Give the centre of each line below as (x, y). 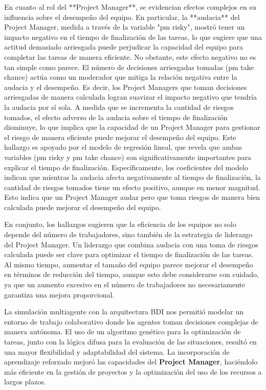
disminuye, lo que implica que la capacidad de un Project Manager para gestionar (132, 127)
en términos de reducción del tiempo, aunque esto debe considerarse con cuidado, (131, 274)
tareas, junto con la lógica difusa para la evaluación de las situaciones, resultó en (130, 341)
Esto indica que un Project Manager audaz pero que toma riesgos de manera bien (132, 197)
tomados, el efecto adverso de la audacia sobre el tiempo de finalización (116, 117)
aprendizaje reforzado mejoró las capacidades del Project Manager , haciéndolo (131, 362)
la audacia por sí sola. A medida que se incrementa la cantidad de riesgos (119, 107)
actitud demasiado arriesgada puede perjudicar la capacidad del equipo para (124, 47)
